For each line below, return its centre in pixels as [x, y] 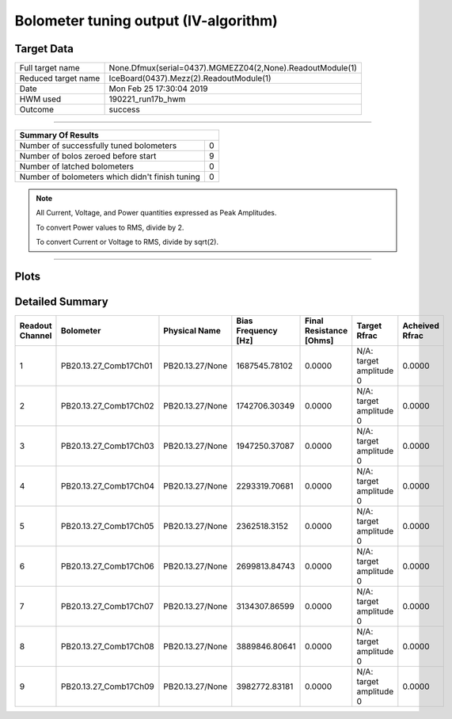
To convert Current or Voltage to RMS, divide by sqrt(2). [127, 242]
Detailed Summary [61, 302]
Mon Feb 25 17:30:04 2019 [158, 89]
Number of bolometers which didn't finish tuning [110, 177]
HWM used [40, 99]
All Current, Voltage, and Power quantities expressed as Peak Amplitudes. [156, 213]
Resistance [327, 331]
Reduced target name [60, 78]
